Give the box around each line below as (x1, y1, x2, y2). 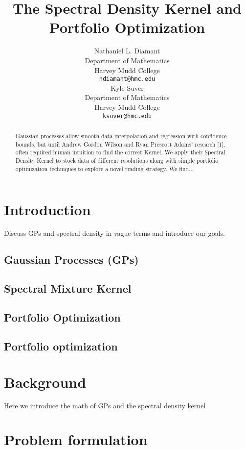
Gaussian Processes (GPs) (4, 252, 139, 267)
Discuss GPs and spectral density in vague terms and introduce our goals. (4, 228, 225, 238)
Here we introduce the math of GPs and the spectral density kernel (4, 400, 206, 411)
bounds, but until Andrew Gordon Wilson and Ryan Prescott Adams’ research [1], (15, 140, 225, 148)
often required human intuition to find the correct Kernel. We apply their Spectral (15, 148, 225, 156)
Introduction (4, 200, 91, 220)
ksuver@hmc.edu (102, 112, 152, 120)
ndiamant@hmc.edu (99, 75, 156, 83)
